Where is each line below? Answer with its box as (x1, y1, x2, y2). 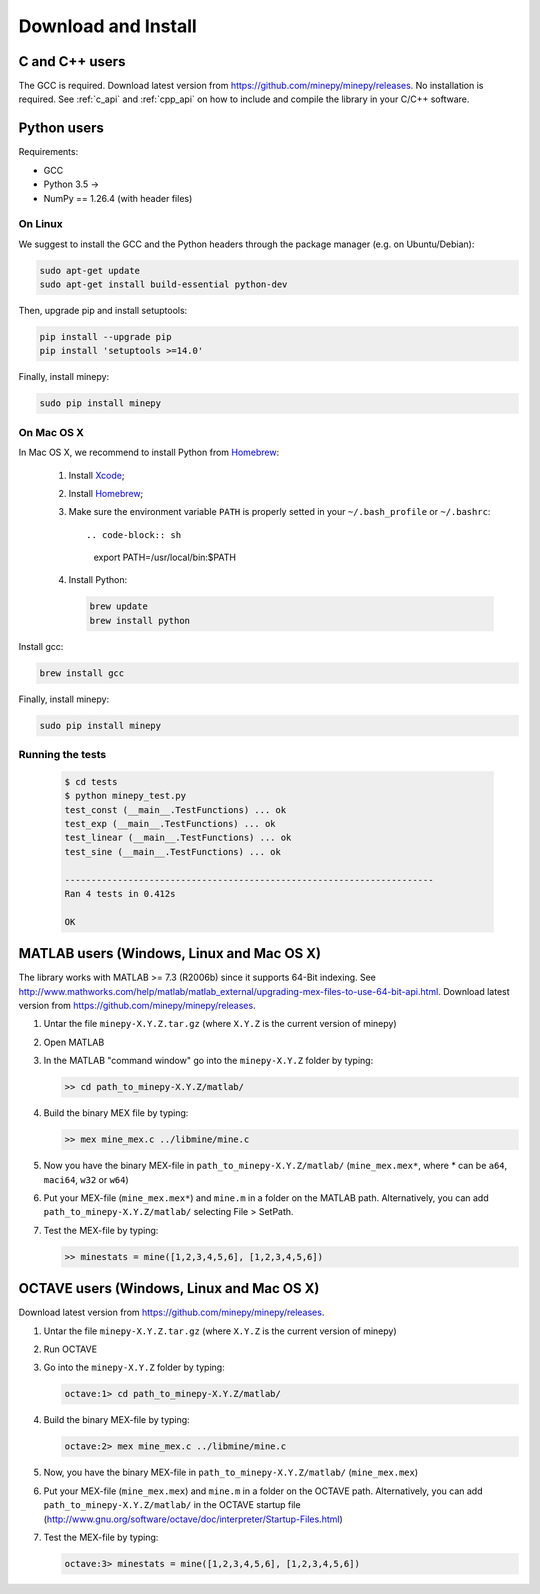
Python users (18, 120, 105, 137)
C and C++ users (18, 53, 126, 70)
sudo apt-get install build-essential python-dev (39, 279, 288, 290)
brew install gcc (39, 667, 125, 679)
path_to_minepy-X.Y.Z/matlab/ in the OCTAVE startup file (43, 1499, 301, 1511)
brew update (89, 601, 149, 612)
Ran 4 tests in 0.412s (64, 888, 176, 900)
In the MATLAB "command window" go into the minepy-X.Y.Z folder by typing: (43, 1055, 374, 1067)
